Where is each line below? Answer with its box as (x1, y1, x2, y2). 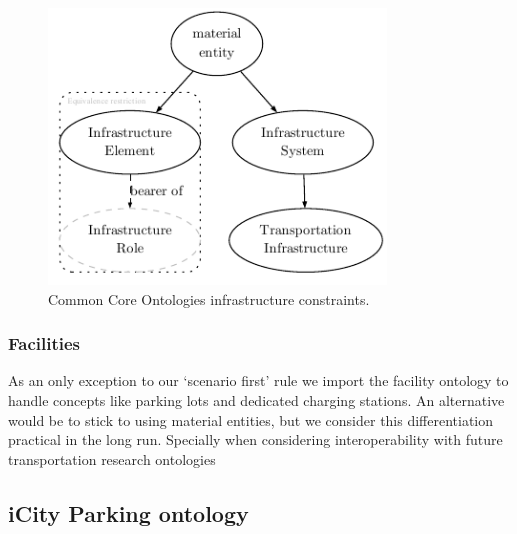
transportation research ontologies (8, 448, 216, 469)
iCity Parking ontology (8, 497, 249, 528)
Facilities (8, 331, 81, 356)
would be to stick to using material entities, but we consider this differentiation (8, 409, 494, 430)
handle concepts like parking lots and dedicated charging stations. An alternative (8, 390, 505, 411)
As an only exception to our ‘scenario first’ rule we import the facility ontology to (8, 370, 509, 391)
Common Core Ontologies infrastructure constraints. (48, 288, 370, 309)
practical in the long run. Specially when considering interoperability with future (8, 429, 503, 450)
